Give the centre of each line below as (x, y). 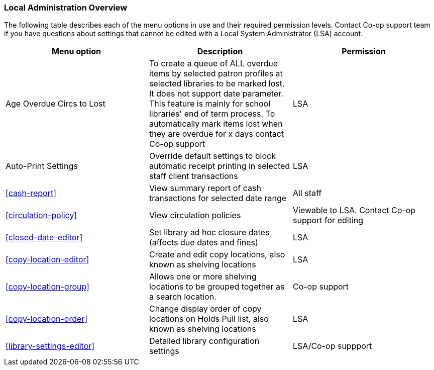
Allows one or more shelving (203, 277)
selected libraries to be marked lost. (217, 84)
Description (220, 52)
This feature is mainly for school (210, 104)
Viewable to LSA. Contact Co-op (354, 210)
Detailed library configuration (204, 341)
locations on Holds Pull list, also (209, 319)
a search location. (183, 297)
